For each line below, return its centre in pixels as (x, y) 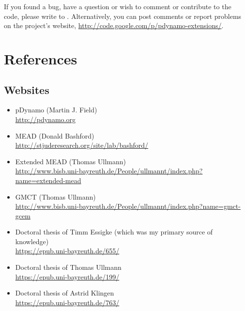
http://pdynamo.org (45, 119)
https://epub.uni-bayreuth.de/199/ (67, 276)
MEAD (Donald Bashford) (55, 135)
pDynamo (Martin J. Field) (56, 110)
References (41, 58)
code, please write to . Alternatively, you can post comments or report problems (123, 16)
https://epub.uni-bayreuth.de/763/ (67, 302)
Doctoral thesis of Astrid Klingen (65, 293)
